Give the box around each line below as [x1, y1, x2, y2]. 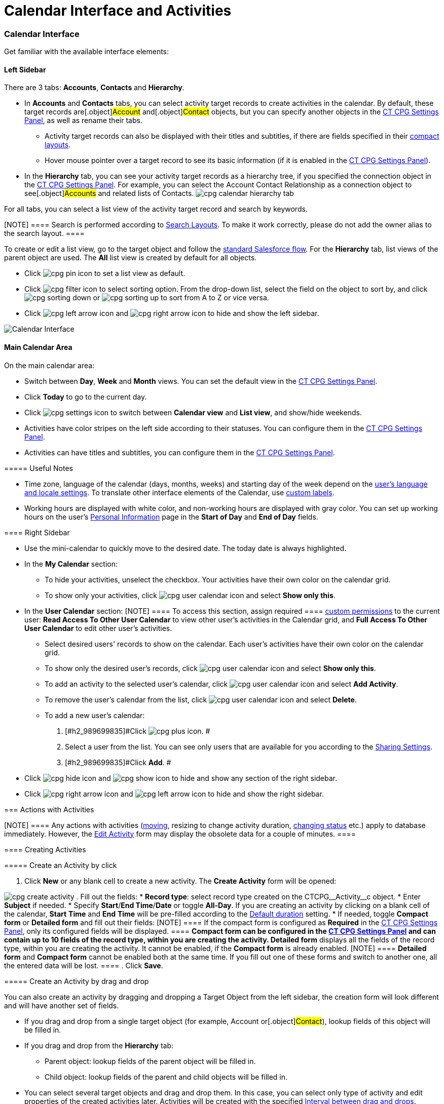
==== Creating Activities [4, 845, 86, 854]
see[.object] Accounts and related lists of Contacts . [24, 189, 194, 198]
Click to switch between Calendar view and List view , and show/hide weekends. [24, 408, 362, 417]
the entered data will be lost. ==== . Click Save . [4, 961, 163, 970]
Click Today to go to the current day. [24, 392, 147, 401]
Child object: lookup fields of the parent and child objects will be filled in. [45, 1072, 288, 1081]
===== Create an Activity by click [4, 860, 117, 870]
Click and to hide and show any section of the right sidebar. [24, 773, 338, 782]
